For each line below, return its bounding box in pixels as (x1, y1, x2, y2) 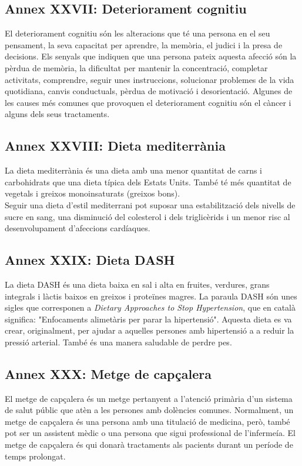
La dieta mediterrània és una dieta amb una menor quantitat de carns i (5, 164, 263, 177)
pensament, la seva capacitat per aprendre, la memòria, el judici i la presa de (5, 38, 283, 51)
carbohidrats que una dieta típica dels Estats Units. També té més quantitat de (5, 175, 291, 188)
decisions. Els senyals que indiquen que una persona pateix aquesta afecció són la (5, 50, 297, 62)
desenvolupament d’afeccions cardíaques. (5, 222, 150, 234)
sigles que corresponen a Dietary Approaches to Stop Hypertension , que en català (5, 301, 296, 314)
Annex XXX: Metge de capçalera (5, 364, 212, 382)
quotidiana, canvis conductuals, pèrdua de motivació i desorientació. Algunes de (5, 85, 293, 97)
